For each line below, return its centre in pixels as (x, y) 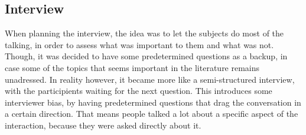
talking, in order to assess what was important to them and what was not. (139, 44)
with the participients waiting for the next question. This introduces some (139, 91)
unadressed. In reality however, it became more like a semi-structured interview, (150, 79)
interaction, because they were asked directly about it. (103, 125)
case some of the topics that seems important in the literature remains (132, 67)
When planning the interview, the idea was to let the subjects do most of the (144, 33)
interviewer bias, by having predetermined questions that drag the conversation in (153, 102)
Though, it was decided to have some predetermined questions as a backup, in (146, 56)
